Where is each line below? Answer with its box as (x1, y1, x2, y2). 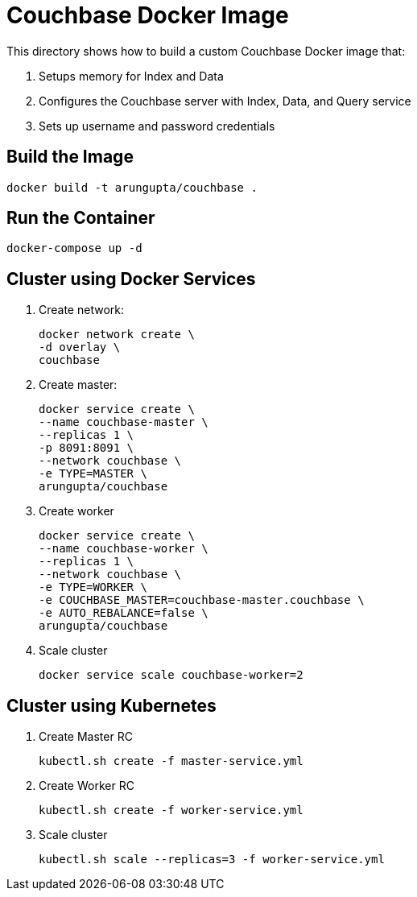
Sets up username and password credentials (39, 118, 275, 133)
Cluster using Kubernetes (6, 695, 217, 716)
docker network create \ (39, 328, 195, 341)
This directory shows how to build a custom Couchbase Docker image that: (6, 43, 406, 58)
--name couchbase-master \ (39, 415, 208, 429)
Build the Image (6, 147, 134, 167)
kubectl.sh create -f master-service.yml (39, 754, 303, 768)
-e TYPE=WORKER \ (39, 581, 147, 594)
